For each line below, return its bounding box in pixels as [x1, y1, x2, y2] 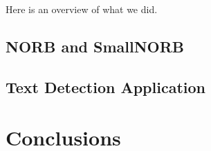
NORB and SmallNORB [6, 35, 185, 57]
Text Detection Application [6, 76, 205, 97]
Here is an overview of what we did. [6, 2, 158, 16]
